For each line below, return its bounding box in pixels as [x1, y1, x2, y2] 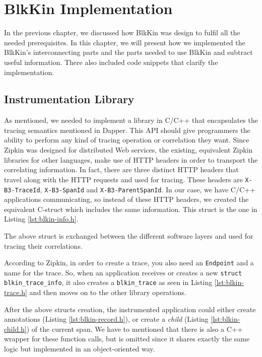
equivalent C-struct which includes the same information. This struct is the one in [4, 203, 257, 214]
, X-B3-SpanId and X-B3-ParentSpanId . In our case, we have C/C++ [40, 184, 255, 194]
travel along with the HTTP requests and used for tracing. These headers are [4, 174, 243, 184]
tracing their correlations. [4, 240, 83, 251]
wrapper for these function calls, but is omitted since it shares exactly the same [4, 333, 250, 344]
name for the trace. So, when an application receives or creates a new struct [4, 267, 242, 277]
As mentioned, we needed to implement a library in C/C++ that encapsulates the [4, 115, 258, 125]
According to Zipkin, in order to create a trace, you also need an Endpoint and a [4, 257, 254, 268]
